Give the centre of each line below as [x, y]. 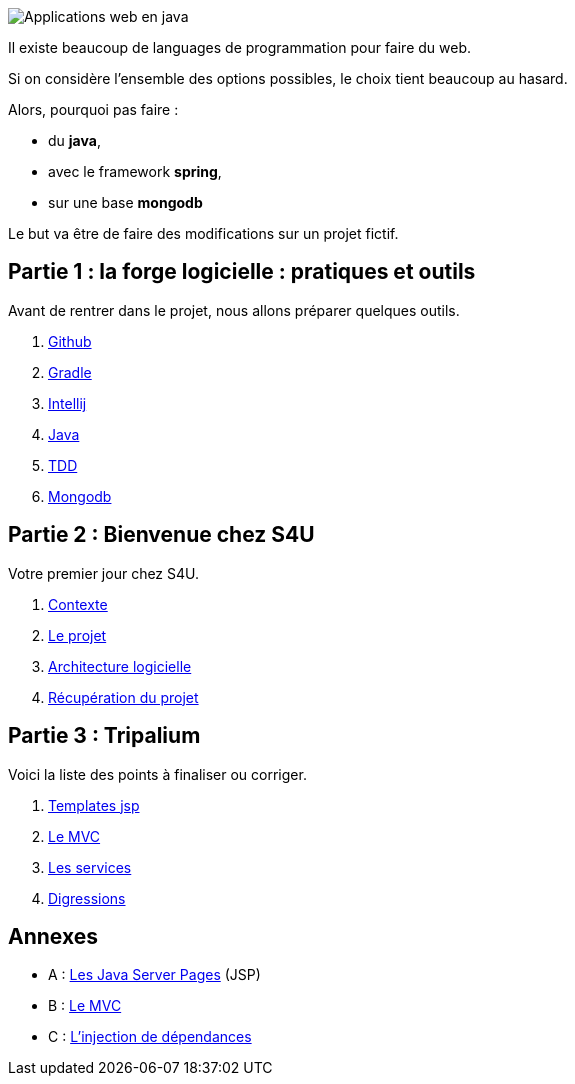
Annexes [53, 936]
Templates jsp [94, 805]
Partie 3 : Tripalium [104, 736]
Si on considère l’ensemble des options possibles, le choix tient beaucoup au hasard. [288, 78]
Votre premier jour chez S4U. [104, 573]
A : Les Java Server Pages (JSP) [154, 975]
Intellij [67, 403]
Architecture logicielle [120, 666]
